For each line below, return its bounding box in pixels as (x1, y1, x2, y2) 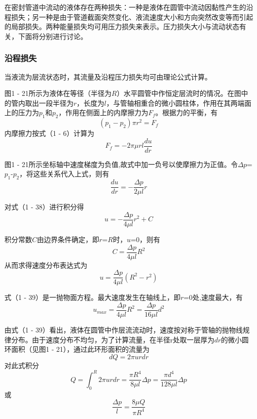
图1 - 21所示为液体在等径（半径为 (4, 88, 111, 98)
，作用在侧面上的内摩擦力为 (58, 107, 148, 118)
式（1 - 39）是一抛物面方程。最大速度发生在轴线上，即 (4, 292, 181, 302)
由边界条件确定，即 (37, 234, 100, 244)
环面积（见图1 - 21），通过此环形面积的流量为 (4, 344, 149, 354)
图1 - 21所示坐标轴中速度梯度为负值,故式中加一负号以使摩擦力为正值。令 (4, 159, 238, 169)
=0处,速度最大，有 (184, 292, 243, 302)
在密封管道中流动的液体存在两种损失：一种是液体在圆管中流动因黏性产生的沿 (4, 2, 253, 12)
